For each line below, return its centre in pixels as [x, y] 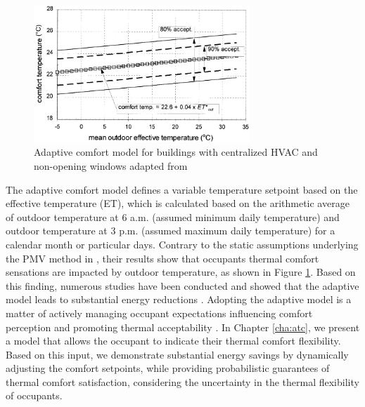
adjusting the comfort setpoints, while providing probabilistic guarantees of [168, 368]
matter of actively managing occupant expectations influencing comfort [159, 313]
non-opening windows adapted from [111, 165]
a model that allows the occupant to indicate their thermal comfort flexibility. [173, 341]
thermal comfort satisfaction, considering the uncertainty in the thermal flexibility [182, 381]
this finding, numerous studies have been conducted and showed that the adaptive [182, 285]
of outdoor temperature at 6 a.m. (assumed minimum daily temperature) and [173, 216]
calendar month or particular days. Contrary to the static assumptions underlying [182, 244]
